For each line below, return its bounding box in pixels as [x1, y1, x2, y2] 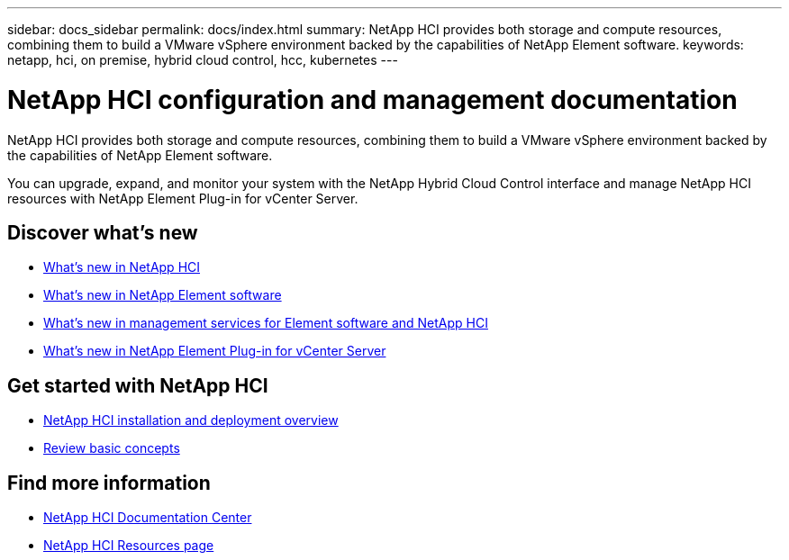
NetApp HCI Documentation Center [43, 510, 252, 526]
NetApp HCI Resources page [43, 537, 214, 554]
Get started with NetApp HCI [7, 374, 268, 397]
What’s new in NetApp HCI [43, 259, 201, 275]
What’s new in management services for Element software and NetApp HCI [43, 315, 488, 331]
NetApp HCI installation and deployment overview [43, 412, 339, 429]
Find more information [7, 471, 211, 494]
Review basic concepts [43, 440, 180, 456]
